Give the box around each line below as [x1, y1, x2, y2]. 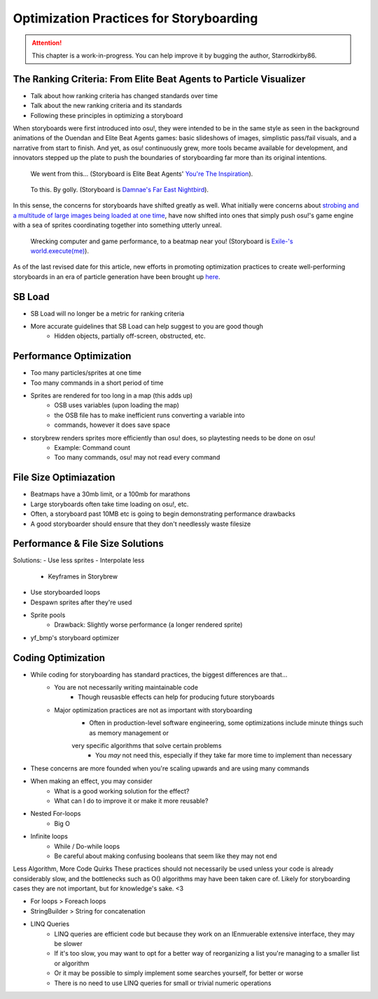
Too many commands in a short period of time [30, 379, 164, 387]
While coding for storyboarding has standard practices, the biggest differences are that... [30, 670, 288, 679]
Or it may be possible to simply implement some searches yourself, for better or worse [54, 969, 304, 977]
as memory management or [89, 728, 169, 737]
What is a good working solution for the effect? [54, 787, 190, 795]
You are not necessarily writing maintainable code [54, 684, 199, 692]
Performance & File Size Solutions [13, 538, 164, 550]
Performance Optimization [13, 351, 132, 362]
